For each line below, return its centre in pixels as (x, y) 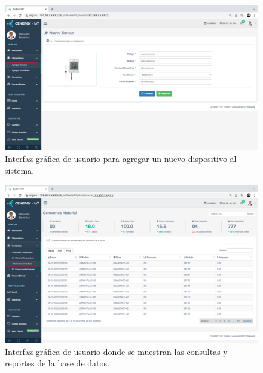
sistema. (20, 170)
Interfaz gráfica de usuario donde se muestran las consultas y (116, 351)
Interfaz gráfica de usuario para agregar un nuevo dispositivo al (121, 159)
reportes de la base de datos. (57, 363)
